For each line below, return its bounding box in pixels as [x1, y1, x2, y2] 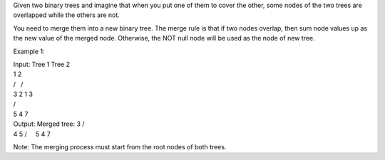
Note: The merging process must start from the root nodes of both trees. [13, 143, 227, 151]
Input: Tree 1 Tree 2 [13, 60, 71, 68]
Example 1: [13, 47, 45, 55]
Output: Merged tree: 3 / [13, 119, 85, 128]
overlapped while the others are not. [13, 11, 120, 19]
